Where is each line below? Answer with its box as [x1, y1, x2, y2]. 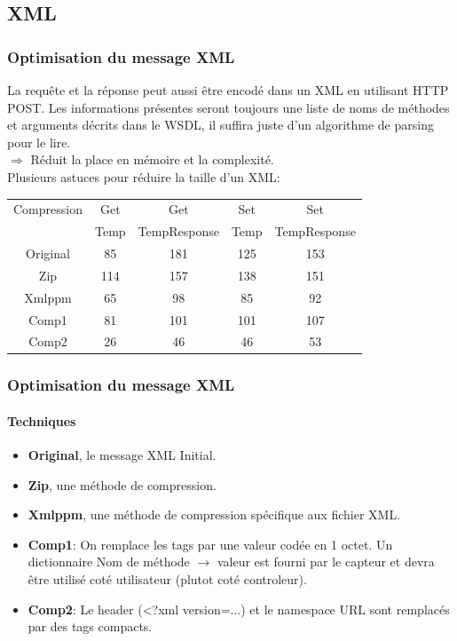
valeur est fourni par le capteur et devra [217, 552, 435, 571]
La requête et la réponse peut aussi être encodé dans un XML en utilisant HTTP [7, 81, 449, 99]
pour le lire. [7, 132, 71, 151]
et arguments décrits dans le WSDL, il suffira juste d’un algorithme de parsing [7, 115, 434, 134]
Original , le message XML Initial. [28, 446, 217, 464]
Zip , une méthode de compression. [28, 475, 217, 494]
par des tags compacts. [28, 617, 153, 636]
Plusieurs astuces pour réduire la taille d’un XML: [7, 167, 280, 186]
